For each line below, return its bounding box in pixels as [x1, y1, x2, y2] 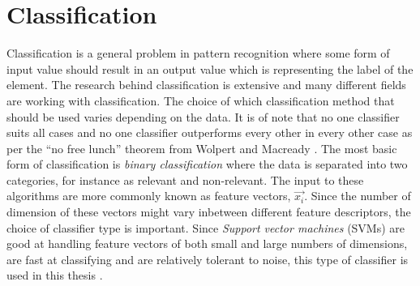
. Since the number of [304, 187, 411, 204]
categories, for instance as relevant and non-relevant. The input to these [6, 171, 364, 188]
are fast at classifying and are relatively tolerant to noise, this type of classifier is [6, 250, 409, 267]
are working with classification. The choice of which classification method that [6, 92, 395, 109]
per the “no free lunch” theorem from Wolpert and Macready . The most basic [6, 139, 397, 156]
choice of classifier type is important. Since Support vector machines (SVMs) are [6, 219, 405, 236]
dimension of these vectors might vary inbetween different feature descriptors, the [6, 203, 411, 220]
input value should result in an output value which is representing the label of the [6, 60, 414, 77]
